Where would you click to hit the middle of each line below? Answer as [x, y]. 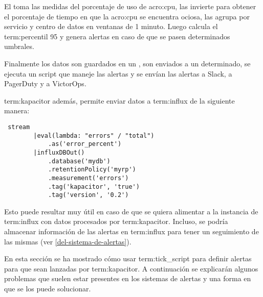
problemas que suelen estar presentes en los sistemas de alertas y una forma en [128, 278]
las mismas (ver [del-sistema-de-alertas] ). [68, 241]
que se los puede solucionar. [48, 288]
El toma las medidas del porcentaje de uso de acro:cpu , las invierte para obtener [130, 6]
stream [19, 127]
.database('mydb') [79, 161]
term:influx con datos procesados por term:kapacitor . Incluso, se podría [116, 221]
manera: [17, 110]
